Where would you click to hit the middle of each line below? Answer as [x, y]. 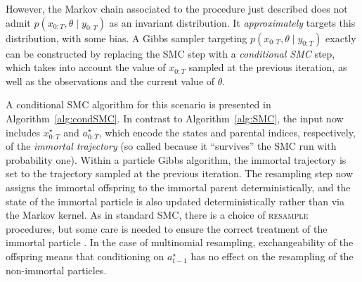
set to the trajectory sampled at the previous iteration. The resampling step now [180, 173]
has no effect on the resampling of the [272, 256]
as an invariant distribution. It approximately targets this [232, 22]
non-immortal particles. [56, 270]
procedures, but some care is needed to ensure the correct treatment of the [167, 228]
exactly [341, 38]
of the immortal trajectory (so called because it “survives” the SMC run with [171, 146]
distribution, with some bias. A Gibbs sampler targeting [127, 38]
